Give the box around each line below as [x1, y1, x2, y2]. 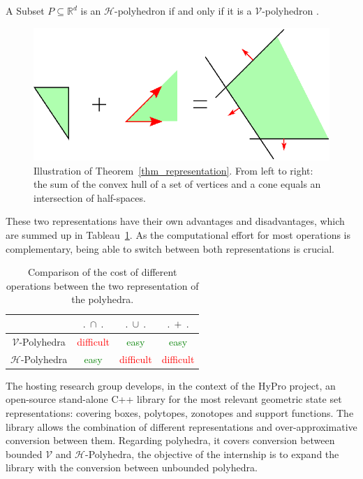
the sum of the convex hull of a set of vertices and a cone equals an [34, 177, 321, 191]
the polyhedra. [71, 292, 134, 307]
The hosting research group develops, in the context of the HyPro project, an [6, 378, 336, 392]
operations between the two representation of [6, 278, 199, 293]
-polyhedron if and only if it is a [114, 3, 252, 17]
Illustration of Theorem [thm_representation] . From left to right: [34, 163, 313, 177]
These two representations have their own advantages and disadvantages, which [6, 214, 345, 228]
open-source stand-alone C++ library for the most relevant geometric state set [6, 392, 342, 406]
